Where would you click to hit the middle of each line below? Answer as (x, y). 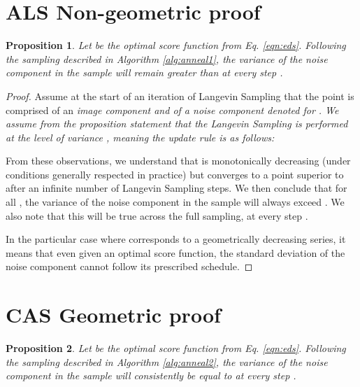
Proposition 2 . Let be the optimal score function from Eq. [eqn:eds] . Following (176, 348)
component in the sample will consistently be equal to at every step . (151, 375)
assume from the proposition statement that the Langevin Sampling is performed (177, 124)
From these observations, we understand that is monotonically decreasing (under (178, 161)
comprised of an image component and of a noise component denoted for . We (172, 110)
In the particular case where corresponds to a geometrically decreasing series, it (176, 239)
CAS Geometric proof (113, 315)
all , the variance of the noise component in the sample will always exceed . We (175, 202)
